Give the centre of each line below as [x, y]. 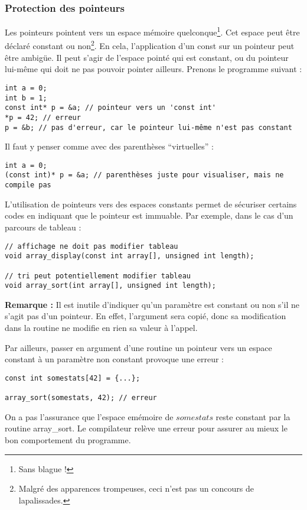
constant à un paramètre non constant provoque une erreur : [115, 359]
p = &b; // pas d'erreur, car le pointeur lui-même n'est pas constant [148, 127]
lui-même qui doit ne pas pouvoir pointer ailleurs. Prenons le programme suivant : [153, 69]
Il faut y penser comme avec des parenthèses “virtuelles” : [109, 146]
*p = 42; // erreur [43, 117]
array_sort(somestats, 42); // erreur [81, 398]
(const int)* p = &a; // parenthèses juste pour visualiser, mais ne [144, 175]
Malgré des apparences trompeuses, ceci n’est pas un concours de [136, 488]
